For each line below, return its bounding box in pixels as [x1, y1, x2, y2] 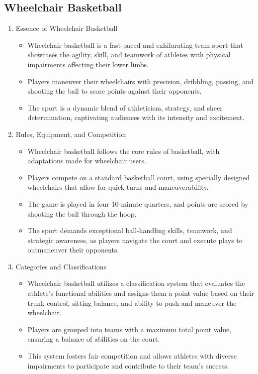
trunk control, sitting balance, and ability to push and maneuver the [27, 297, 237, 308]
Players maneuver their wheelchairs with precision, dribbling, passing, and [27, 76, 254, 86]
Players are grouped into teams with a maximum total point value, [27, 324, 232, 334]
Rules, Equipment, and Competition [15, 128, 126, 139]
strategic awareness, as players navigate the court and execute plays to [27, 235, 243, 245]
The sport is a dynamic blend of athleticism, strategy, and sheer [27, 102, 223, 113]
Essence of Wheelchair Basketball [15, 23, 118, 33]
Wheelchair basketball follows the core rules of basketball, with [27, 145, 220, 156]
